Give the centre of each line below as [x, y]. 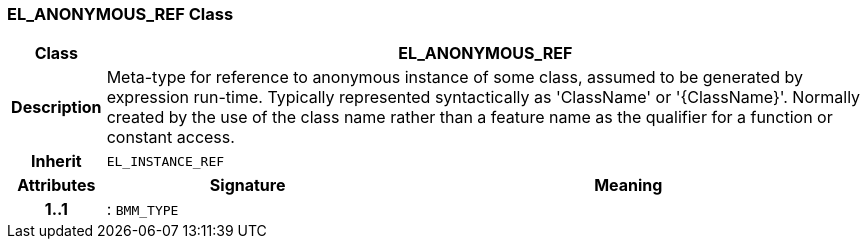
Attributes [56, 185]
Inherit [56, 161]
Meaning [628, 185]
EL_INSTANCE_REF [165, 161]
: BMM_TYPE [142, 209]
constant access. [170, 137]
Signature [247, 185]
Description [56, 107]
